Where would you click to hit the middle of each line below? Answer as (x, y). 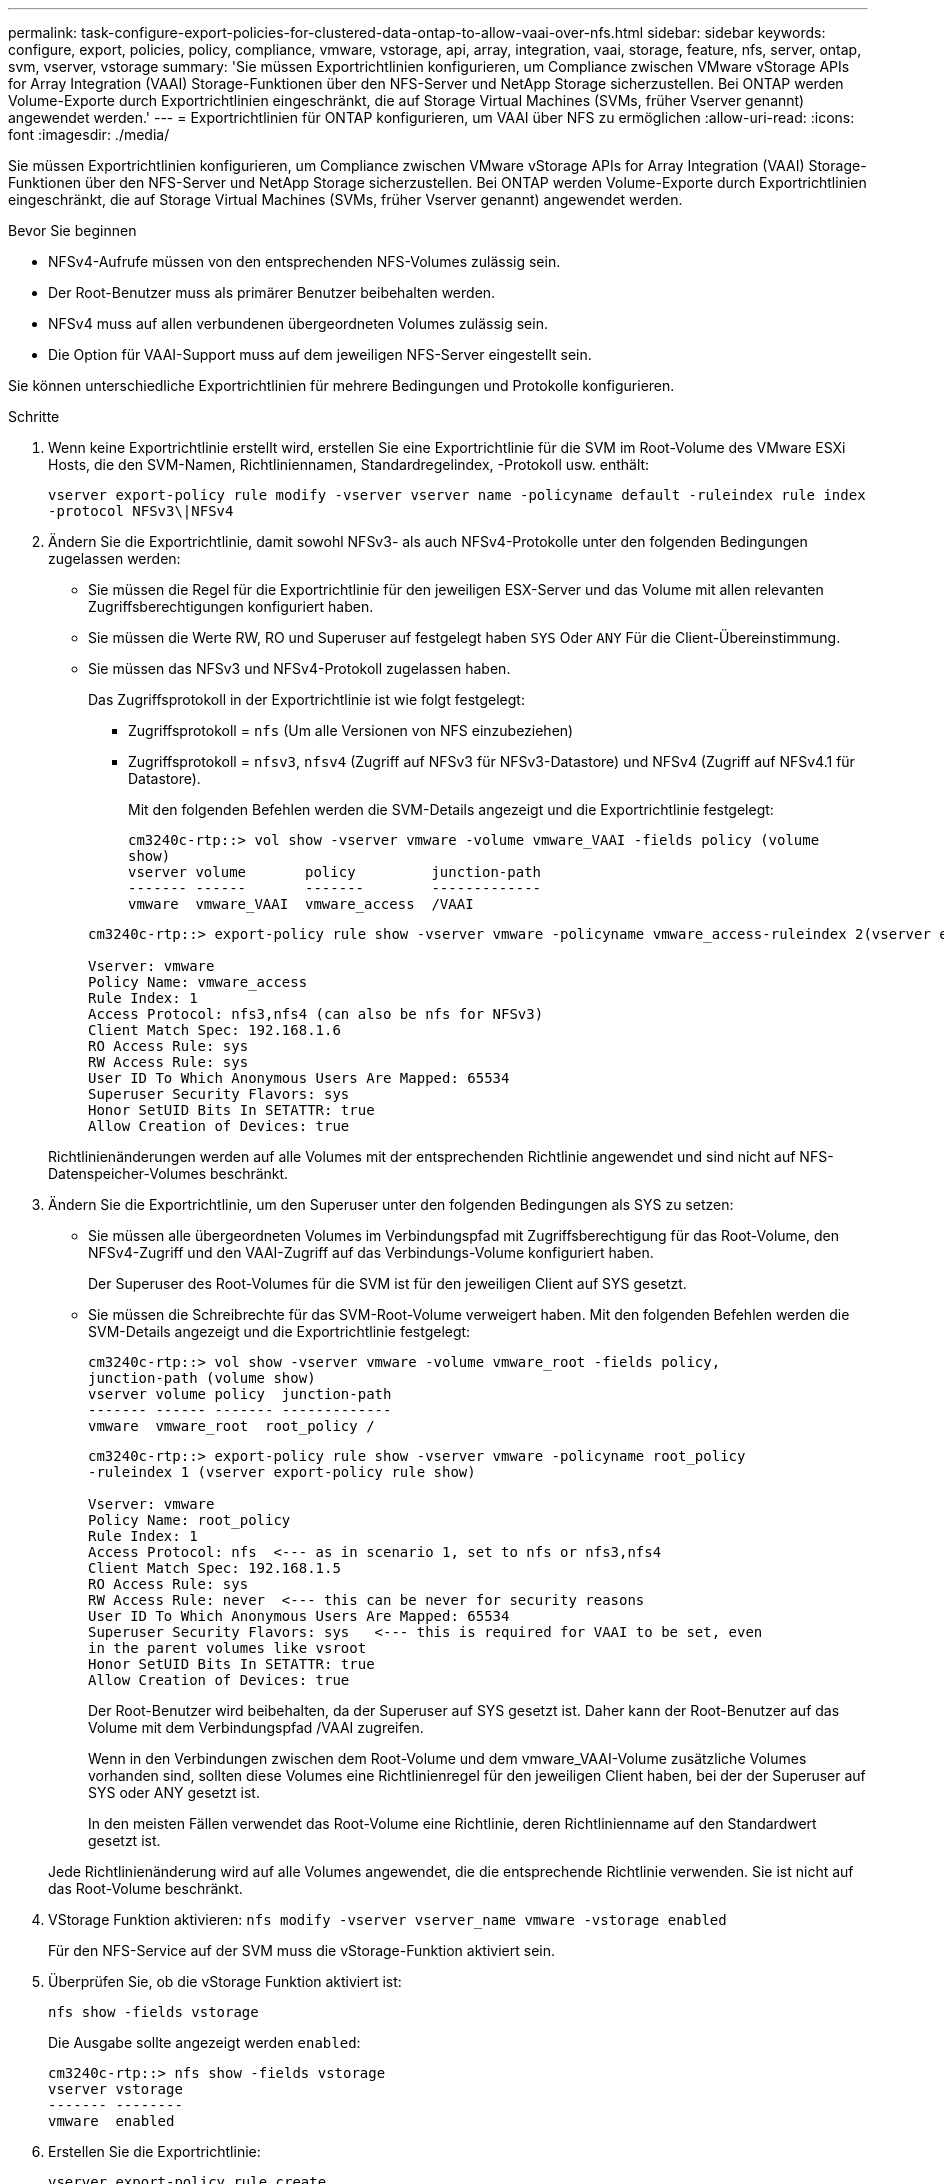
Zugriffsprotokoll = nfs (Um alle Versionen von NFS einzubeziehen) (351, 730)
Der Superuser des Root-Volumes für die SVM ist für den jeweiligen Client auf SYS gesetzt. (387, 1283)
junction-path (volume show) (202, 1378)
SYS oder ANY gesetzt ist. (174, 1792)
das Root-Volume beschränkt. (145, 1888)
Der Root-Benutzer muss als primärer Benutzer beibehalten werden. (272, 292)
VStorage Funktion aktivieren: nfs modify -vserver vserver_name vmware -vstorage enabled (387, 1919)
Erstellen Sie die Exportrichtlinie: (154, 2151)
